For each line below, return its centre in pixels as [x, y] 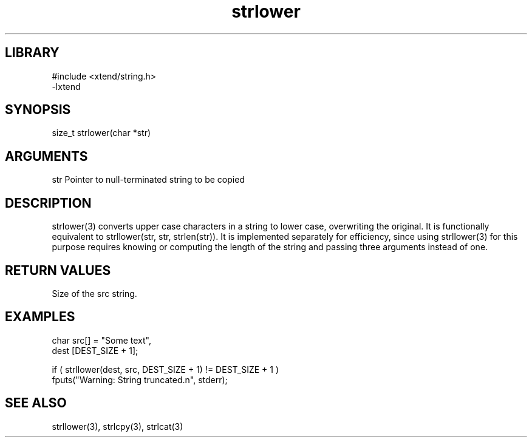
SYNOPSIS [38, 110]
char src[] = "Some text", [101, 340]
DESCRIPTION [48, 203]
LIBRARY [32, 53]
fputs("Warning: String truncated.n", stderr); [140, 379]
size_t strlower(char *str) [101, 133]
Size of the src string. [94, 293]
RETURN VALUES [58, 270]
